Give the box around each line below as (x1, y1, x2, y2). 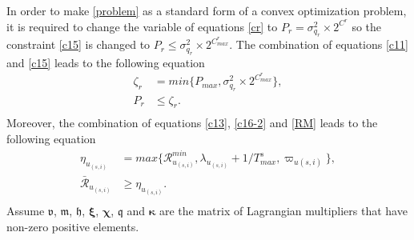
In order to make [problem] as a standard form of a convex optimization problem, (6, 2, 407, 18)
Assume (6, 202, 45, 219)
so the (352, 18, 382, 34)
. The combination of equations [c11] (229, 36, 408, 53)
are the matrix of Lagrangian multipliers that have (159, 202, 408, 219)
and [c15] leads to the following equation (6, 54, 205, 70)
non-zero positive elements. (6, 218, 139, 234)
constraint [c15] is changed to (6, 36, 151, 53)
